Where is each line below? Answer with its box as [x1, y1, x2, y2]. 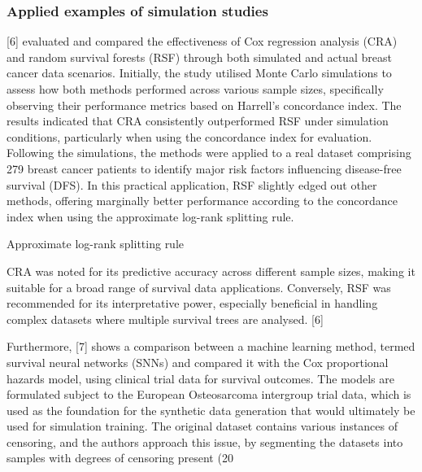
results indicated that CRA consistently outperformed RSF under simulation [7, 112, 389, 129]
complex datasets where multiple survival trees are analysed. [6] [7, 310, 324, 327]
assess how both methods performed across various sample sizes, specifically [7, 81, 384, 97]
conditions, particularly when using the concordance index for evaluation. [7, 128, 372, 145]
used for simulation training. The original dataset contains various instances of [7, 417, 398, 435]
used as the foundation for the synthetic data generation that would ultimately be [7, 401, 415, 418]
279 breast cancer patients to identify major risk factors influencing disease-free [7, 160, 402, 177]
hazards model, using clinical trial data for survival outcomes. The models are [7, 369, 394, 387]
